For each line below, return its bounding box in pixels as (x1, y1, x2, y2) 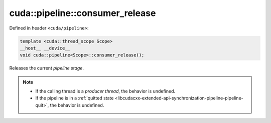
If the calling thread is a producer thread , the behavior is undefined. (35, 88, 176, 94)
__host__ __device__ (20, 45, 70, 51)
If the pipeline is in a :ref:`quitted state (35, 95, 114, 101)
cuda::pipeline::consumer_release (9, 7, 156, 18)
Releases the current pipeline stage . (9, 65, 84, 71)
